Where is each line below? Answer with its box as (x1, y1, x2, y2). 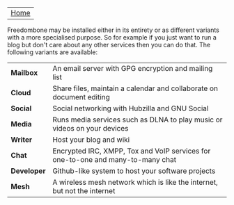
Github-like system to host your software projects (52, 166, 216, 176)
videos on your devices (52, 124, 129, 133)
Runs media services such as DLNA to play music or (52, 115, 223, 124)
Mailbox (10, 68, 38, 77)
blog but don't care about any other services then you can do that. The (7, 41, 211, 49)
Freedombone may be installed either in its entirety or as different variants (7, 26, 219, 34)
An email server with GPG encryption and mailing (52, 64, 213, 73)
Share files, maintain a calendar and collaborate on (52, 83, 218, 93)
